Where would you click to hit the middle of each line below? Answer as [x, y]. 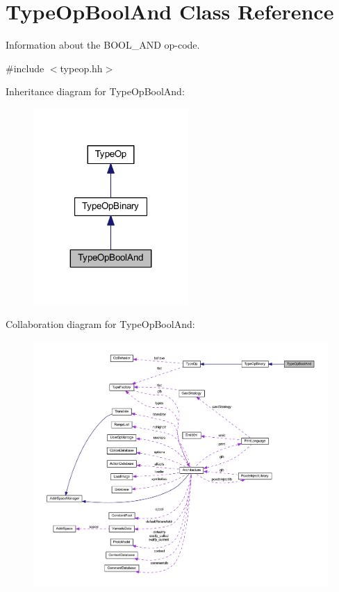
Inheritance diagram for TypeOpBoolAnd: [95, 91]
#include [25, 68]
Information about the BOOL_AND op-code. [103, 45]
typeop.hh [81, 68]
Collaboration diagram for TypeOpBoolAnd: [100, 324]
